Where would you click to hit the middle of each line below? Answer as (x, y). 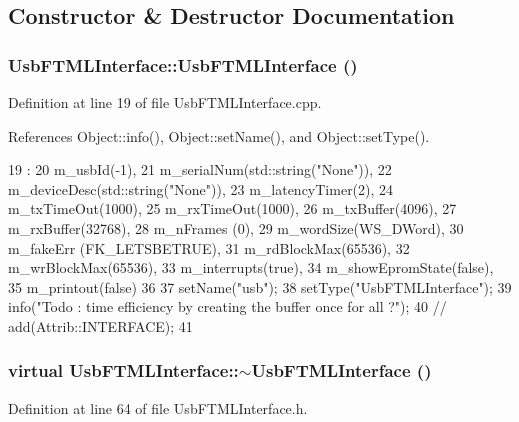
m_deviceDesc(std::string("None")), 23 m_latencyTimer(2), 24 (201, 188)
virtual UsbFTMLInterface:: (123, 370)
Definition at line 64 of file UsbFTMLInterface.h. (158, 407)
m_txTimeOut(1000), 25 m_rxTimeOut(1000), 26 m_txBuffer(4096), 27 (232, 208)
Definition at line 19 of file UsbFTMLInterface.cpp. (165, 102)
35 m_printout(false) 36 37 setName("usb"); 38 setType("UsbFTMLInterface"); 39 (260, 286)
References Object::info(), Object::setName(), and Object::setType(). (219, 135)
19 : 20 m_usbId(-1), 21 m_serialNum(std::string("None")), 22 (200, 169)
